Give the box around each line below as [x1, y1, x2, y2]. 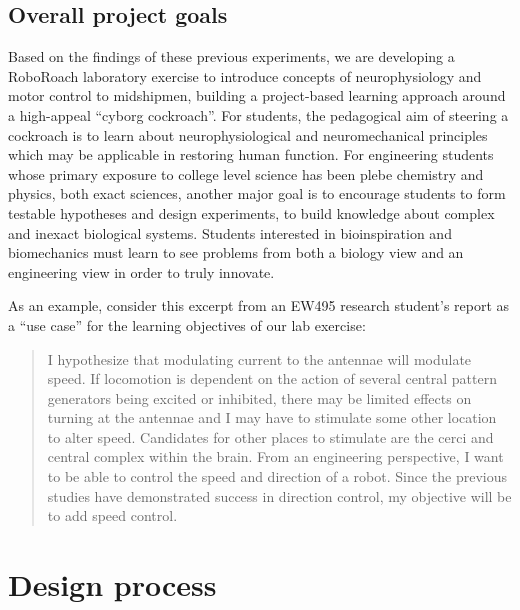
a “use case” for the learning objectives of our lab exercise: [8, 314, 366, 335]
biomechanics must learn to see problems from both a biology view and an [8, 242, 464, 263]
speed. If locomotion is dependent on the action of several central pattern [47, 368, 497, 389]
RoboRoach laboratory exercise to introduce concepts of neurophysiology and [8, 65, 482, 86]
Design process [8, 564, 217, 605]
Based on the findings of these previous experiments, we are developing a [8, 46, 455, 67]
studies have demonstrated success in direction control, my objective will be [47, 485, 512, 506]
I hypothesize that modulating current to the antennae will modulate [47, 348, 472, 369]
